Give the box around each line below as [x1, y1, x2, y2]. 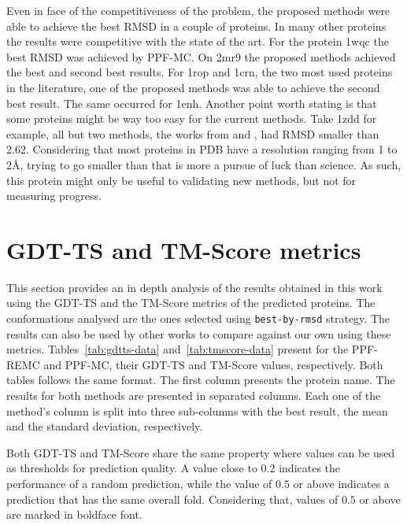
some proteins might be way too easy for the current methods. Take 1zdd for [6, 110, 377, 127]
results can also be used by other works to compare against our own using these [6, 325, 391, 342]
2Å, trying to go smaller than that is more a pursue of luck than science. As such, [6, 156, 401, 172]
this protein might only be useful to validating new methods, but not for [6, 172, 357, 188]
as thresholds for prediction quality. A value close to [6, 460, 257, 476]
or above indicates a [293, 475, 390, 492]
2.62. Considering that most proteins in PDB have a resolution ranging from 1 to [6, 141, 398, 157]
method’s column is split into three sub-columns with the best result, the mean [6, 402, 388, 419]
